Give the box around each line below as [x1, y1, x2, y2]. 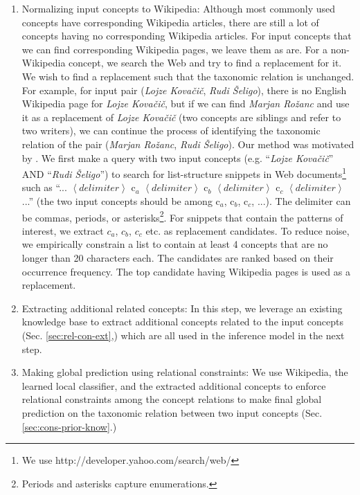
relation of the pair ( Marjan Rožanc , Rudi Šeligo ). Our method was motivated [21, 136, 354, 151]
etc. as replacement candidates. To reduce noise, [145, 223, 350, 237]
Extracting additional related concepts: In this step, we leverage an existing [21, 300, 343, 315]
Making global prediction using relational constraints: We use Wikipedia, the [21, 365, 348, 379]
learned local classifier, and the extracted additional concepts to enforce [21, 378, 326, 393]
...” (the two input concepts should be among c [21, 193, 220, 208]
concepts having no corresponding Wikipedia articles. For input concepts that [21, 28, 352, 43]
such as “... [21, 180, 67, 195]
